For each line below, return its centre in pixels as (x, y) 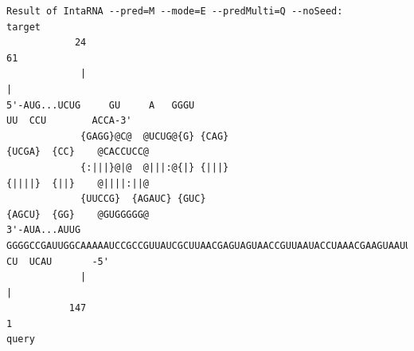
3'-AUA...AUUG (44, 230)
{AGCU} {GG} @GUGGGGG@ (78, 214)
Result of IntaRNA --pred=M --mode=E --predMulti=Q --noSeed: (175, 11)
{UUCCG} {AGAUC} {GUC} (143, 199)
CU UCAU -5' (58, 261)
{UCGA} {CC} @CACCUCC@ (78, 152)
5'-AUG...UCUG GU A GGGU (101, 105)
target (23, 27)
